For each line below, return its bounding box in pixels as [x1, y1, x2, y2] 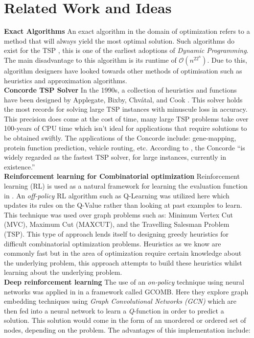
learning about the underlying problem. [4, 267, 122, 277]
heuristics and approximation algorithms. [4, 75, 127, 85]
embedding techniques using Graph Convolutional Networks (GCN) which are [4, 296, 237, 306]
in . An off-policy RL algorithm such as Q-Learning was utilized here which [4, 190, 230, 200]
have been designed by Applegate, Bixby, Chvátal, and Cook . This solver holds [4, 94, 243, 104]
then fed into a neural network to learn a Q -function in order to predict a [4, 305, 224, 315]
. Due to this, [207, 54, 247, 65]
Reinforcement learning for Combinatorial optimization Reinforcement [4, 171, 240, 181]
